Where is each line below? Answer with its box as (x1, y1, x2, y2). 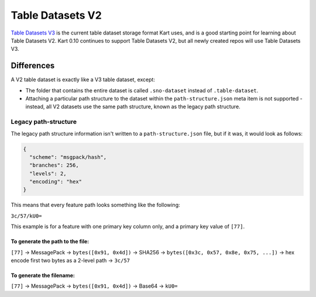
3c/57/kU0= (11, 212, 42, 219)
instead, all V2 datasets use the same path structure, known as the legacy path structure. (25, 103, 241, 110)
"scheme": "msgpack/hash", (29, 154, 107, 160)
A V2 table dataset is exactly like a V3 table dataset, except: (11, 76, 155, 83)
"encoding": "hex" (29, 178, 82, 185)
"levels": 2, (29, 170, 67, 177)
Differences (11, 61, 55, 71)
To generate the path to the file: (11, 238, 90, 245)
